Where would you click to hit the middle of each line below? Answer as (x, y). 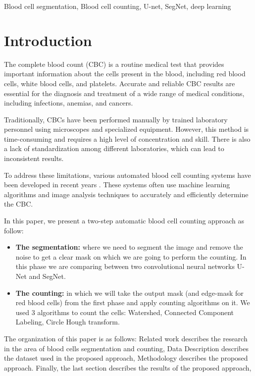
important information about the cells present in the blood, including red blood (125, 74)
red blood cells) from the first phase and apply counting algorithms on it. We (133, 302)
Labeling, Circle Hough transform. (68, 322)
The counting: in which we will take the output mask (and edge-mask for (129, 293)
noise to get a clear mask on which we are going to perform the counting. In (131, 256)
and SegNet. (47, 276)
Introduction (48, 40)
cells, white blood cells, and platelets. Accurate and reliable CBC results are (120, 83)
